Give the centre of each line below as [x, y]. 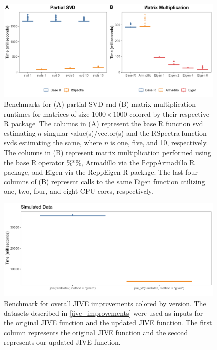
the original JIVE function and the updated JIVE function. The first [108, 323]
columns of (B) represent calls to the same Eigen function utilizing [105, 181]
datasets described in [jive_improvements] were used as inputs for [104, 313]
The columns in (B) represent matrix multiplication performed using [108, 152]
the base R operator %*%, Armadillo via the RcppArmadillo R [99, 162]
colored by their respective [169, 113]
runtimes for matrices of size [47, 113]
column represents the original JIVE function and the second [96, 332]
